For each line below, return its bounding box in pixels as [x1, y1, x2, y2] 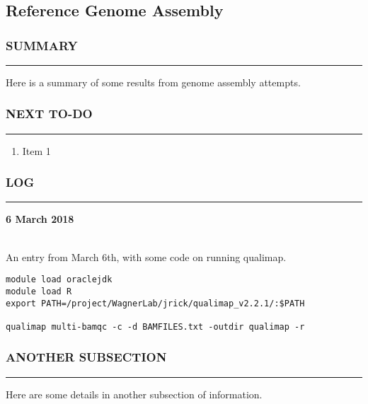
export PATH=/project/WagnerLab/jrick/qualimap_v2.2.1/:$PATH [6, 298, 305, 308]
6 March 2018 [6, 212, 74, 226]
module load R [6, 286, 72, 296]
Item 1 [22, 143, 51, 158]
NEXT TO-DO [6, 105, 93, 122]
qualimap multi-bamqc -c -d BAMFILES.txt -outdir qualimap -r [6, 321, 305, 332]
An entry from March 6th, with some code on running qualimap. [6, 249, 287, 264]
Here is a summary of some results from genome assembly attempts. [6, 74, 301, 89]
